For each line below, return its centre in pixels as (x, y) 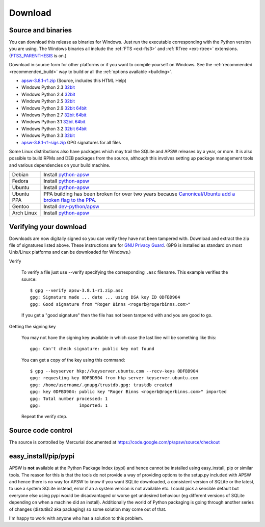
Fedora (20, 181)
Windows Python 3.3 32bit (48, 135)
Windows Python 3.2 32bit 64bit (54, 129)
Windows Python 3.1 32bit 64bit (53, 122)
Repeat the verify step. (44, 417)
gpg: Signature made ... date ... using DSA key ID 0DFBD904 (105, 297)
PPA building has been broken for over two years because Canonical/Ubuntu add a (139, 194)
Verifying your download (48, 226)
